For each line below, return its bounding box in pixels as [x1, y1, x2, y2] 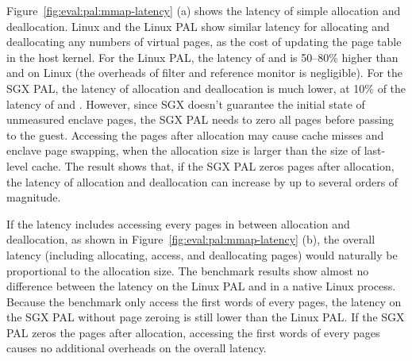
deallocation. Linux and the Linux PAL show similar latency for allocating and [6, 17, 390, 34]
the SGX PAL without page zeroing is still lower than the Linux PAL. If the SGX [6, 309, 405, 325]
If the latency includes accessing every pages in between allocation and [6, 215, 350, 232]
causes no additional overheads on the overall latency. [6, 340, 267, 356]
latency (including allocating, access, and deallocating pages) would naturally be [6, 246, 398, 263]
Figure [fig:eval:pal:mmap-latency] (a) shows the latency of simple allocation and [6, 2, 401, 18]
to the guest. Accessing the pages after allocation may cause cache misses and [6, 126, 384, 143]
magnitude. [6, 189, 61, 205]
